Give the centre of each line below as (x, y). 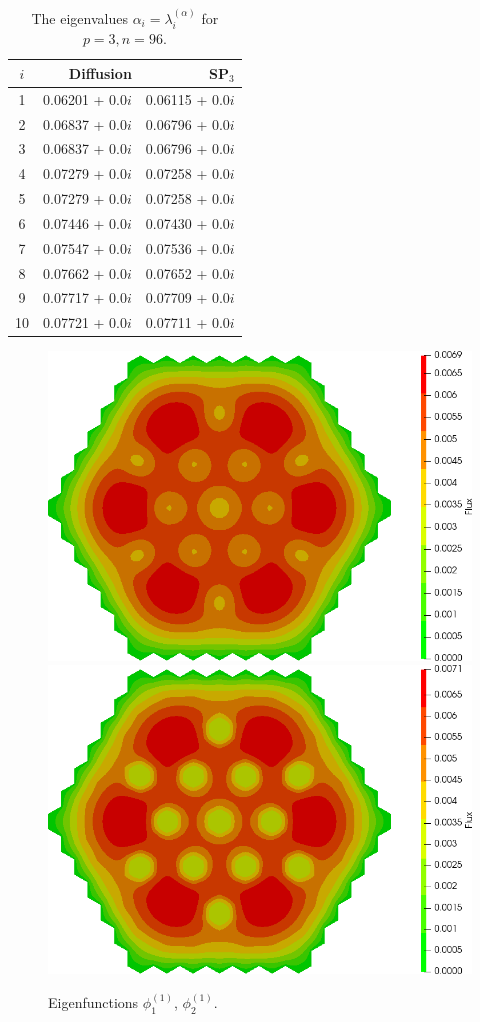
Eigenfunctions (93, 1001)
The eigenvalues (79, 17)
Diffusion (100, 72)
